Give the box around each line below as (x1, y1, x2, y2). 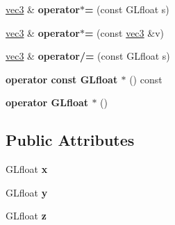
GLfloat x (6, 162, 48, 176)
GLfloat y (6, 185, 48, 199)
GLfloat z (6, 208, 47, 223)
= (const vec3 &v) (84, 25, 164, 40)
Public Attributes (6, 129, 135, 151)
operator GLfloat (6, 95, 89, 110)
